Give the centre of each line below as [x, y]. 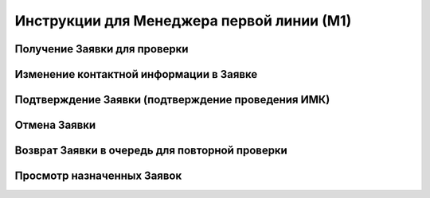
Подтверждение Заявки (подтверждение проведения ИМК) [172, 100]
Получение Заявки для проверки [102, 49]
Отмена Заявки [55, 125]
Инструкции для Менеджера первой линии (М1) [183, 21]
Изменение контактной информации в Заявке [136, 74]
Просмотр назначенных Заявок [98, 176]
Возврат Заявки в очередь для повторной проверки [151, 151]
